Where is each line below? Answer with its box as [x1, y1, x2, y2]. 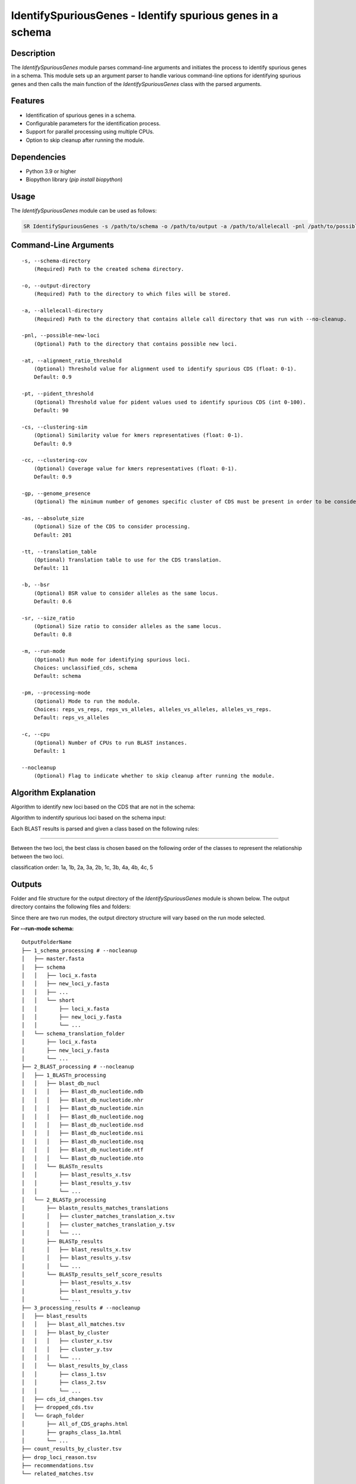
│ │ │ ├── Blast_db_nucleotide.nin [21, 1105, 144, 1112]
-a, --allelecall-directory [21, 307, 103, 314]
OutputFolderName [21, 938, 72, 946]
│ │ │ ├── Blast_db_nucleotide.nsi [21, 1130, 144, 1137]
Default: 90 [33, 407, 69, 414]
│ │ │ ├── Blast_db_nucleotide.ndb [21, 1088, 144, 1095]
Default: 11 [33, 565, 69, 572]
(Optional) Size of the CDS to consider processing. [33, 523, 191, 530]
